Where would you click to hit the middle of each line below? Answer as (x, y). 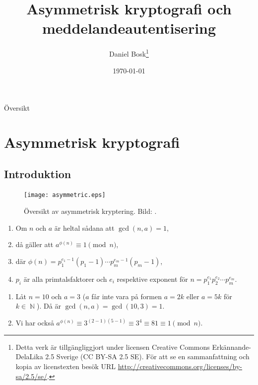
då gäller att (34, 244)
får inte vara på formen (127, 296)
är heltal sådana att (84, 227)
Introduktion (38, 173)
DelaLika (29, 356)
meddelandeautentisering (129, 28)
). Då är (49, 306)
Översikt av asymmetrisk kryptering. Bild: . (90, 211)
